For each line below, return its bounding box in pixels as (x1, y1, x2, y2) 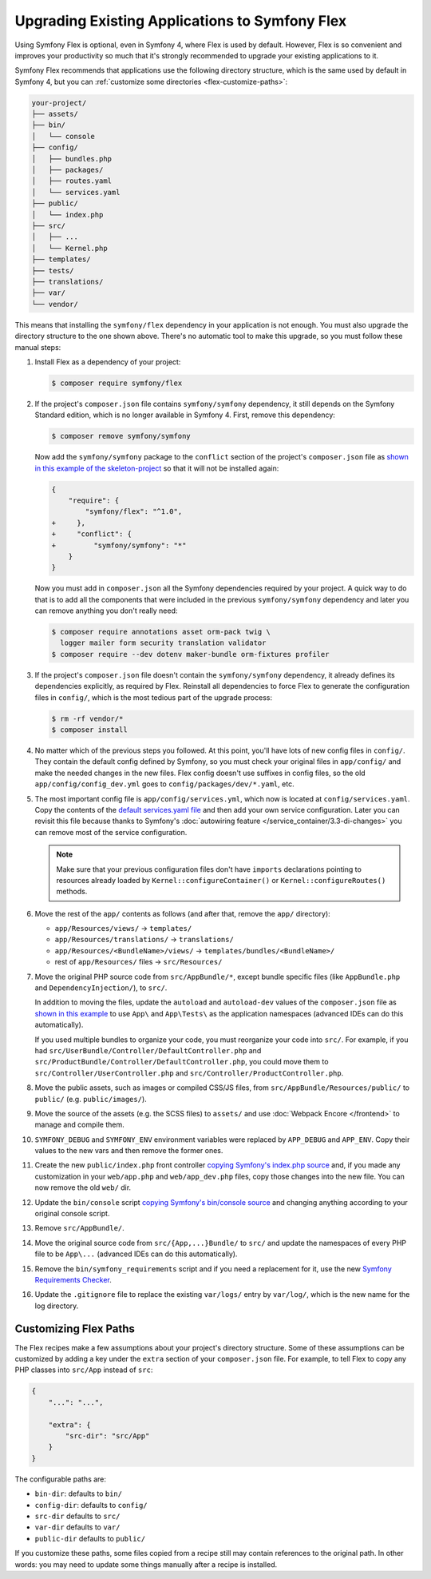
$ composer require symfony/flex (51, 378, 183, 388)
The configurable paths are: (14, 1474, 107, 1484)
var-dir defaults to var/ (34, 1522, 121, 1532)
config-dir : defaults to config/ (34, 1500, 148, 1509)
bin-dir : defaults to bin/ (34, 1489, 123, 1498)
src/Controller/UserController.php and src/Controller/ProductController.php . (34, 1068, 344, 1078)
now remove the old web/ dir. (34, 1183, 132, 1192)
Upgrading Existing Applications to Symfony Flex (14, 12, 347, 30)
